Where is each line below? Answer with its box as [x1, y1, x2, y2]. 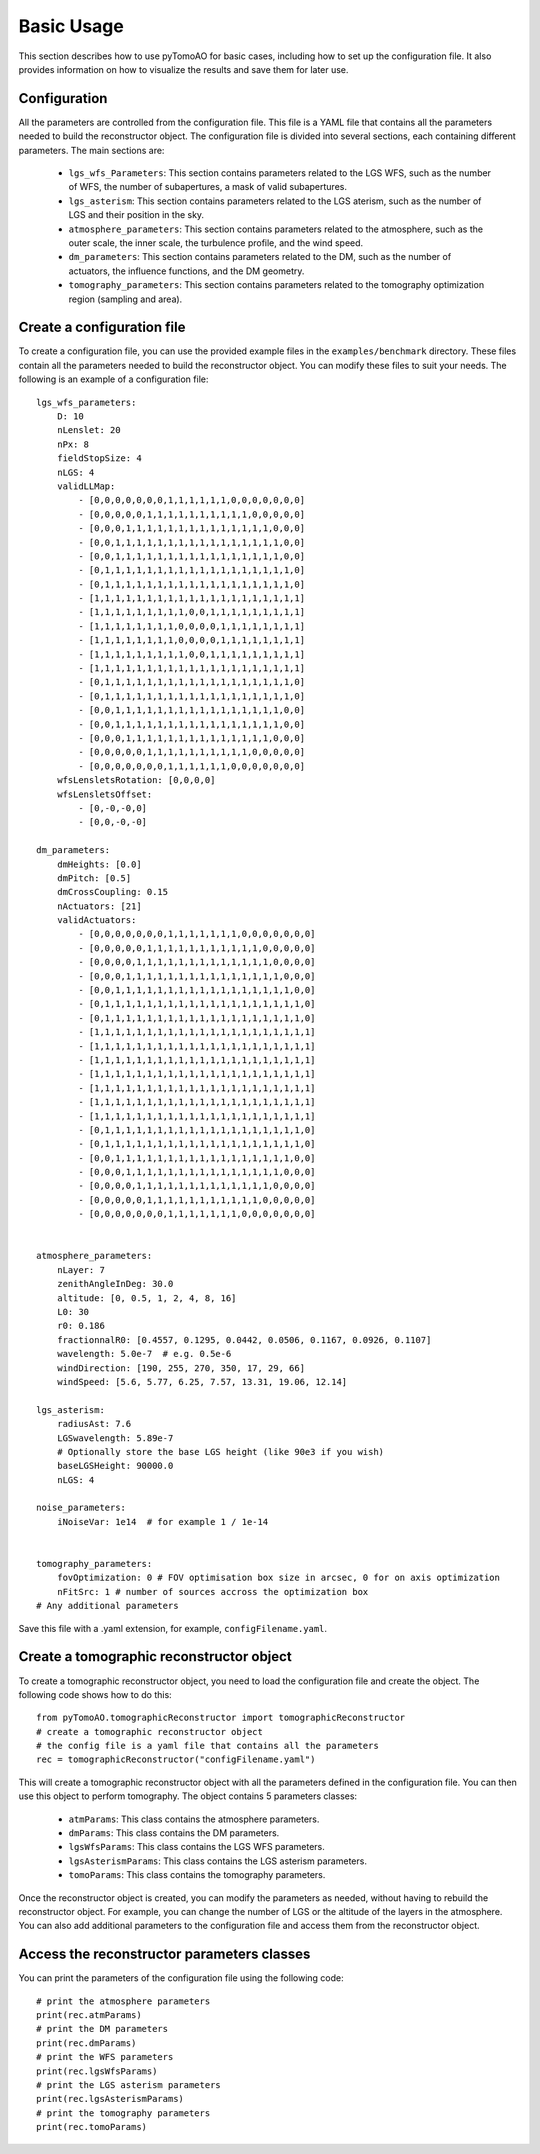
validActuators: [56, 915, 137, 926]
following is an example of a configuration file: [18, 373, 209, 385]
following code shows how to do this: [18, 1688, 172, 1700]
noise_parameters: [36, 1502, 127, 1514]
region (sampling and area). [68, 293, 183, 305]
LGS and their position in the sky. [68, 209, 205, 221]
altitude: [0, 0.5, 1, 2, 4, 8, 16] [56, 1292, 237, 1304]
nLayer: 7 [56, 1264, 105, 1275]
